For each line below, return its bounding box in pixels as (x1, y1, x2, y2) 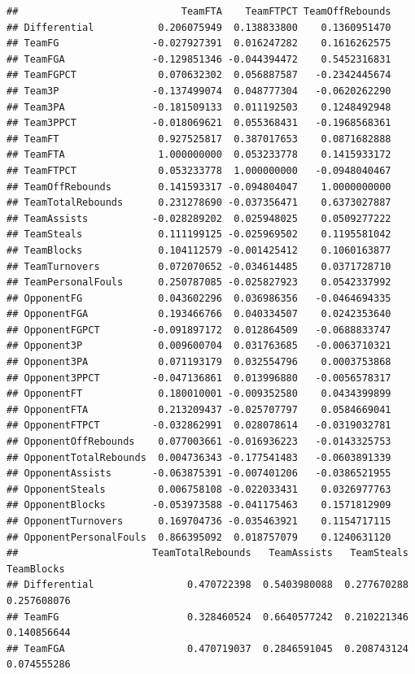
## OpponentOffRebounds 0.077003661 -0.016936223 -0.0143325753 (7, 436, 391, 448)
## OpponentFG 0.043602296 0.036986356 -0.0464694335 (7, 292, 391, 304)
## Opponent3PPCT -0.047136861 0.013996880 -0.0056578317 (7, 372, 391, 384)
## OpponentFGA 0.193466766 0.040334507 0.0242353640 (7, 308, 391, 320)
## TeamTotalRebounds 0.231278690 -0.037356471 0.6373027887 (7, 197, 391, 209)
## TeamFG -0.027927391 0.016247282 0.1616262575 (7, 37, 391, 50)
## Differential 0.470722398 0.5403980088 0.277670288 (7, 579, 408, 591)
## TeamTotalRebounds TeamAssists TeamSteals (7, 547, 408, 559)
